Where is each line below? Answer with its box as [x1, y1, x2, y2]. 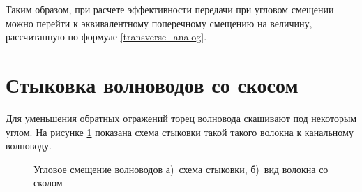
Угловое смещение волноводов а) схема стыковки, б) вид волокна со [33, 161, 329, 176]
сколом [33, 175, 63, 190]
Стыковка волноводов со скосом [6, 70, 299, 98]
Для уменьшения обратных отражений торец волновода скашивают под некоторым [6, 110, 357, 125]
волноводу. [6, 138, 52, 153]
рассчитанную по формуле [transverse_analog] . [6, 29, 207, 44]
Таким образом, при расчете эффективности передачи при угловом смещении [6, 2, 334, 16]
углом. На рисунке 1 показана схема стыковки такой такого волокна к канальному [6, 124, 354, 139]
